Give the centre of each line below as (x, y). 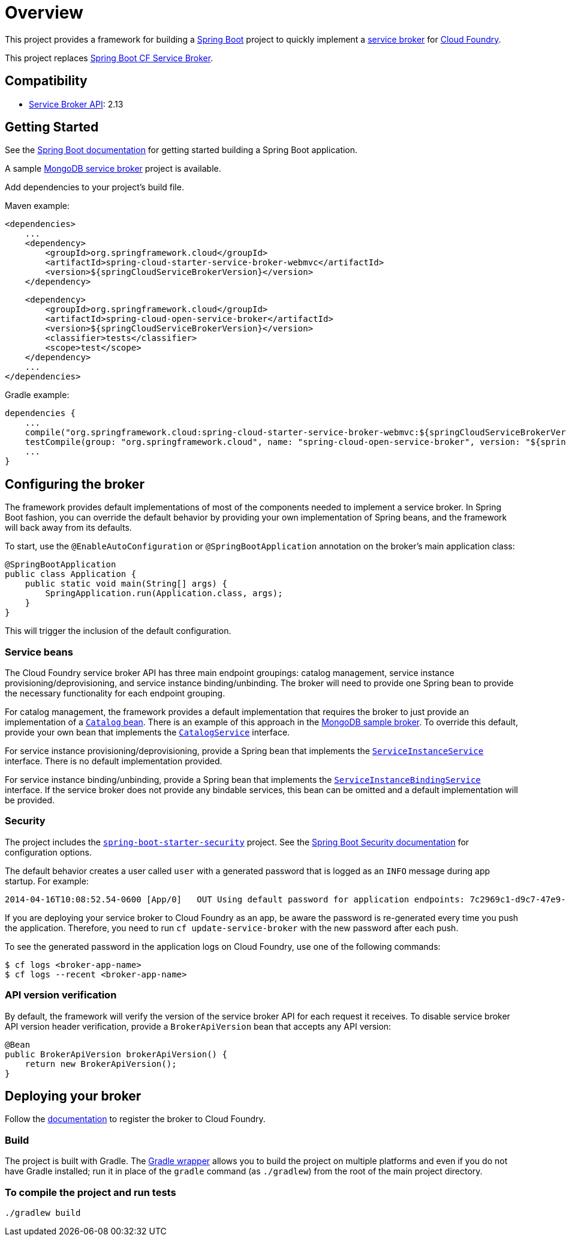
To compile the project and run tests (91, 1192)
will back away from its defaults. (68, 528)
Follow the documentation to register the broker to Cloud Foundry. (135, 1119)
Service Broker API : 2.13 (76, 104)
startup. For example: (47, 881)
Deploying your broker (73, 1096)
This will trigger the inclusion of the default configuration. (118, 631)
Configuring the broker (75, 484)
